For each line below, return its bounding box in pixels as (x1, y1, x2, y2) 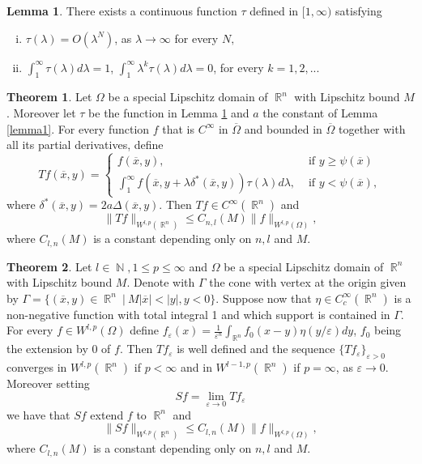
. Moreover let (6, 104, 76, 121)
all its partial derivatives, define (6, 136, 164, 153)
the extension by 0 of (6, 340, 111, 357)
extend (90, 406, 124, 423)
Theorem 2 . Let (6, 258, 92, 275)
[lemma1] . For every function (6, 120, 150, 137)
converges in (6, 359, 67, 376)
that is (162, 120, 195, 137)
